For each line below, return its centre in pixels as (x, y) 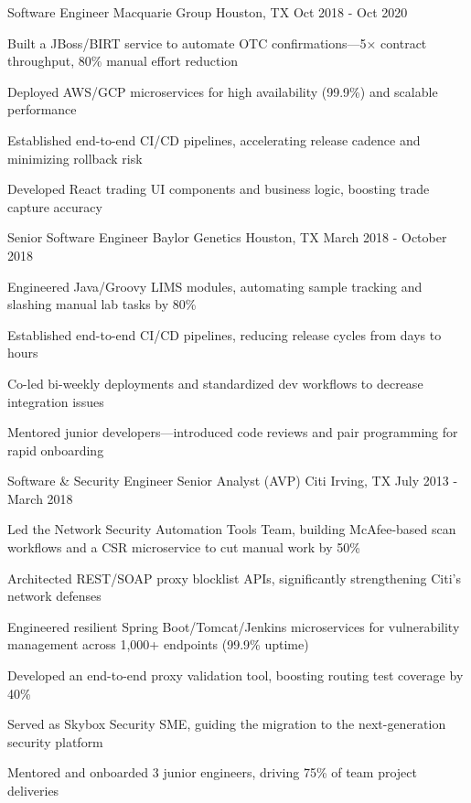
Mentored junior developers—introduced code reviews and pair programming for (233, 432)
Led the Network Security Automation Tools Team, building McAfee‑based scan (232, 529)
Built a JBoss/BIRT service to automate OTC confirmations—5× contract (217, 43)
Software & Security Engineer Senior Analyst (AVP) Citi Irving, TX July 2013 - (233, 481)
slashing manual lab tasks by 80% (102, 304)
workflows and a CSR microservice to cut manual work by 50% (184, 547)
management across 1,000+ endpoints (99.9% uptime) (158, 644)
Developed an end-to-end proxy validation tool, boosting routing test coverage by (235, 675)
